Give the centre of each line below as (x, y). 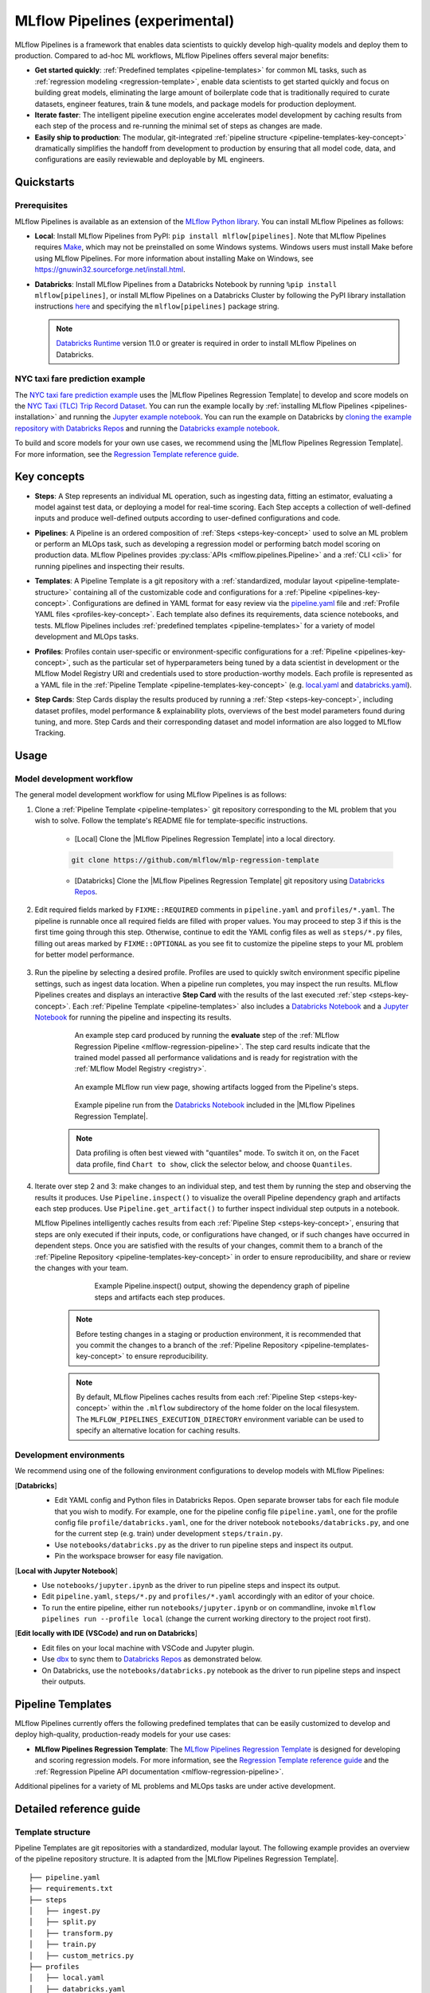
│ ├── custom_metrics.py (82, 1956)
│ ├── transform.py (71, 1933)
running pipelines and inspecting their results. (109, 566)
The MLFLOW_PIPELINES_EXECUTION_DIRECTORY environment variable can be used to (220, 1419)
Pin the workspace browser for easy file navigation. (139, 1556)
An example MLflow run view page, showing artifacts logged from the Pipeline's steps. (217, 1087)
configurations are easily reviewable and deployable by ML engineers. (150, 159)
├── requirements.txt (71, 1889)
